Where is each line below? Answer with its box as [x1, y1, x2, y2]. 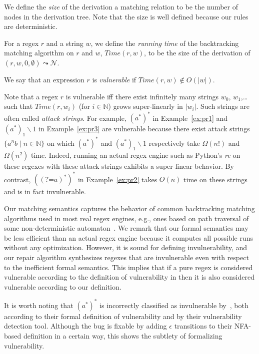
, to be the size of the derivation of [144, 47, 250, 58]
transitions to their [174, 321, 232, 331]
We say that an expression [4, 74, 84, 84]
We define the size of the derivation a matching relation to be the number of [4, 1, 238, 11]
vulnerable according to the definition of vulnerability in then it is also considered [4, 272, 254, 282]
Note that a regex [4, 91, 58, 101]
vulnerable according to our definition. [4, 281, 121, 292]
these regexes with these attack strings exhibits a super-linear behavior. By [4, 161, 234, 171]
